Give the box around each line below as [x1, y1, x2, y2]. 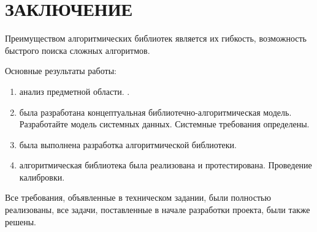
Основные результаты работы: [5, 64, 116, 77]
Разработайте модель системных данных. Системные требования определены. [19, 118, 310, 130]
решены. [5, 215, 36, 228]
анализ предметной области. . [19, 84, 130, 97]
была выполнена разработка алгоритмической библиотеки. [19, 138, 237, 151]
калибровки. [19, 170, 65, 183]
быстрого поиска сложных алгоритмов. [5, 43, 150, 56]
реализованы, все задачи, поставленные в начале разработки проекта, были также [5, 203, 310, 216]
